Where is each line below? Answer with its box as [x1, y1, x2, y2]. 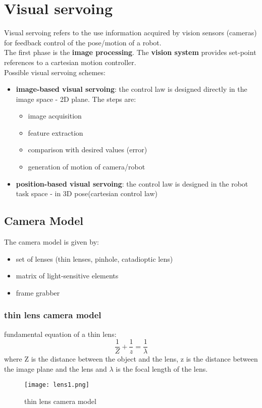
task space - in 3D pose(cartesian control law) [16, 188, 158, 199]
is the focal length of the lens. [116, 363, 208, 374]
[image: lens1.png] [24, 381, 89, 389]
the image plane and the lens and [4, 363, 107, 374]
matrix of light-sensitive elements [16, 270, 119, 281]
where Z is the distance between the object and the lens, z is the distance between [4, 354, 258, 364]
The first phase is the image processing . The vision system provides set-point [4, 47, 256, 57]
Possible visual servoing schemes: [4, 67, 106, 77]
